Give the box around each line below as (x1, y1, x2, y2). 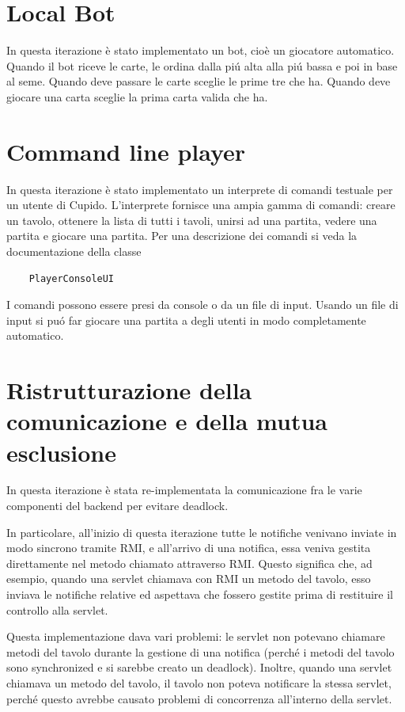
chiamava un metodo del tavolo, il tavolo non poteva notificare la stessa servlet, (6, 675, 392, 691)
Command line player (6, 135, 246, 167)
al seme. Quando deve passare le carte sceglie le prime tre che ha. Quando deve (6, 73, 391, 89)
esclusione (6, 436, 116, 468)
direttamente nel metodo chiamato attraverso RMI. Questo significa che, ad (6, 554, 373, 571)
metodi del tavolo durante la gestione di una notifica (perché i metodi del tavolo (6, 643, 395, 660)
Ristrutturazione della (6, 374, 252, 406)
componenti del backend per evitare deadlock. (6, 497, 229, 514)
